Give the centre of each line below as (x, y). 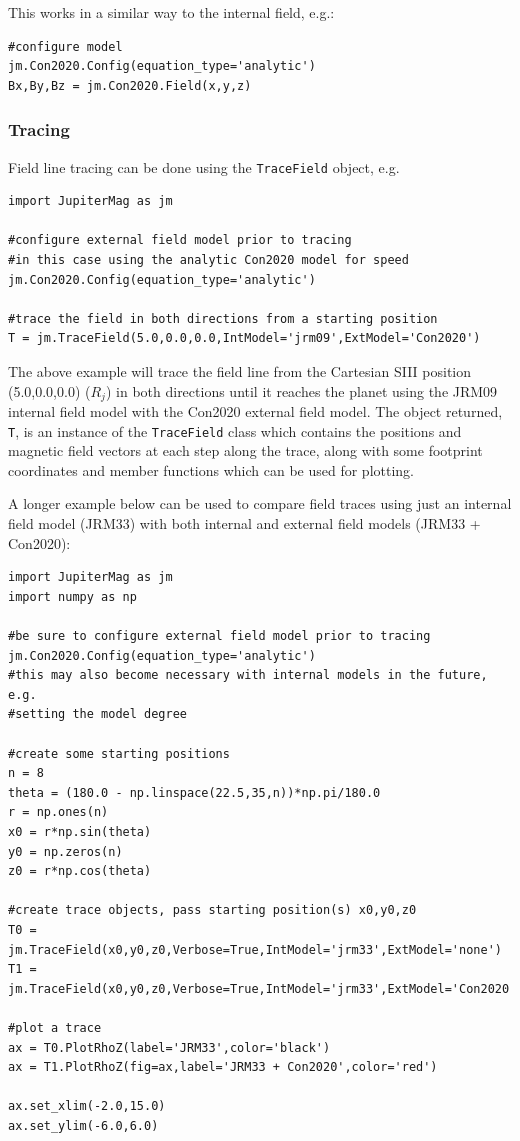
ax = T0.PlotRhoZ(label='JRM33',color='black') (169, 1047)
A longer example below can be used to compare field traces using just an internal (260, 503)
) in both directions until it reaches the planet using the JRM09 (301, 390)
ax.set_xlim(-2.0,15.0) (87, 1106)
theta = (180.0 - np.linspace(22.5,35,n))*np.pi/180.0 (194, 792)
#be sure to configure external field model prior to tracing (219, 636)
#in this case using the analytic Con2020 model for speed (208, 260)
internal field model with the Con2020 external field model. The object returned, (255, 411)
